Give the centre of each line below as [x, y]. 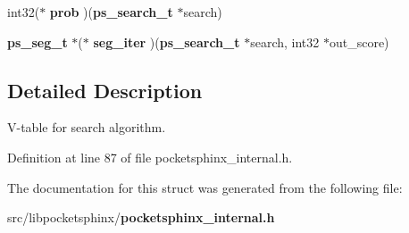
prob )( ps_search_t [111, 12]
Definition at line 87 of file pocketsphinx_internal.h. [150, 157]
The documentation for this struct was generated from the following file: [205, 187]
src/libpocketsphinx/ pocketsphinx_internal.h [141, 217]
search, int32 [285, 42]
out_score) [359, 42]
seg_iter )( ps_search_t [167, 42]
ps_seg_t [38, 42]
